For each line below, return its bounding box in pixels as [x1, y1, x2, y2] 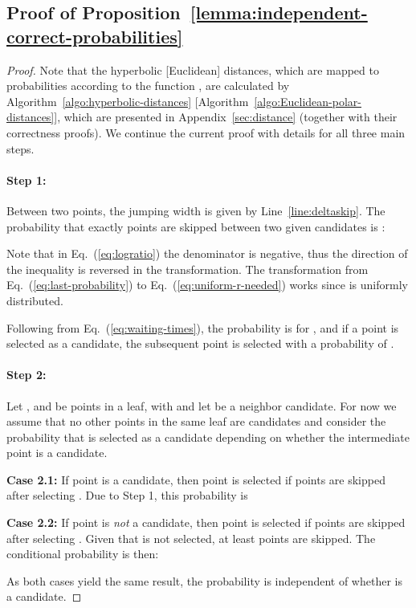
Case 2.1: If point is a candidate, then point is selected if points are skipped [6, 471, 385, 488]
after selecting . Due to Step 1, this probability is [6, 487, 248, 504]
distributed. [6, 292, 63, 308]
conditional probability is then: [6, 545, 159, 562]
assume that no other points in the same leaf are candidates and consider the [6, 413, 386, 430]
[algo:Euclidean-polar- [254, 92, 362, 109]
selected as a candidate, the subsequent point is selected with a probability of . [6, 335, 394, 352]
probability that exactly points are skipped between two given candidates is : [6, 218, 385, 235]
